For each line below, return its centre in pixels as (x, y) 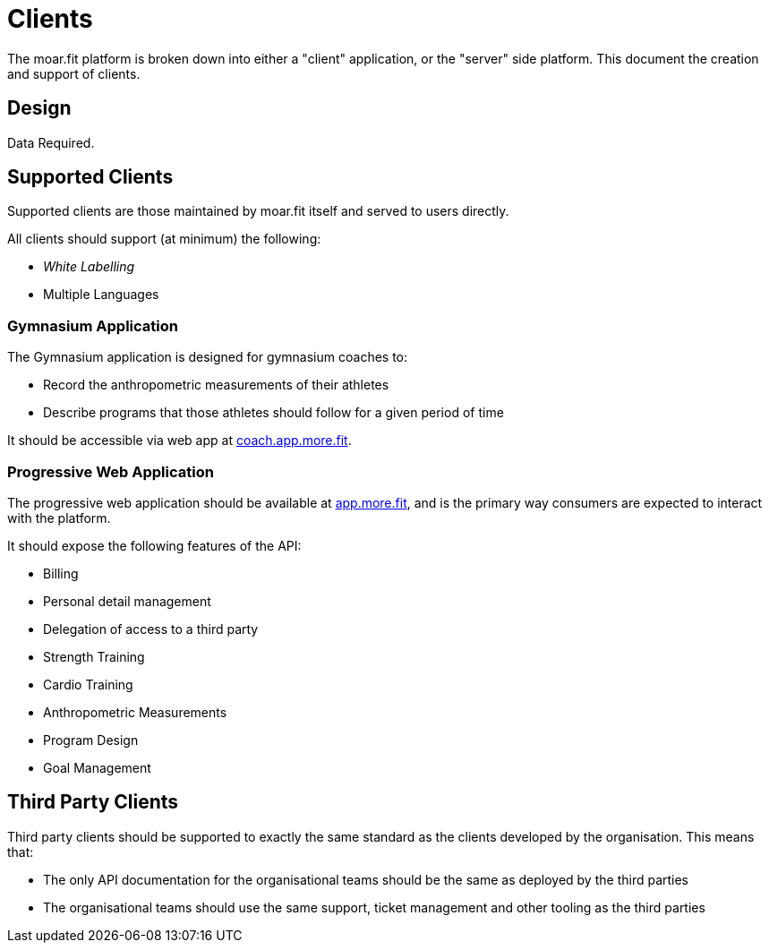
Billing (61, 573)
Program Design (91, 740)
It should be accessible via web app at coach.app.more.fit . (179, 441)
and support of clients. (74, 73)
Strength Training (94, 656)
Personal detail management (127, 601)
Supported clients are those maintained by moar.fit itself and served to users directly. (258, 211)
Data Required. (51, 142)
